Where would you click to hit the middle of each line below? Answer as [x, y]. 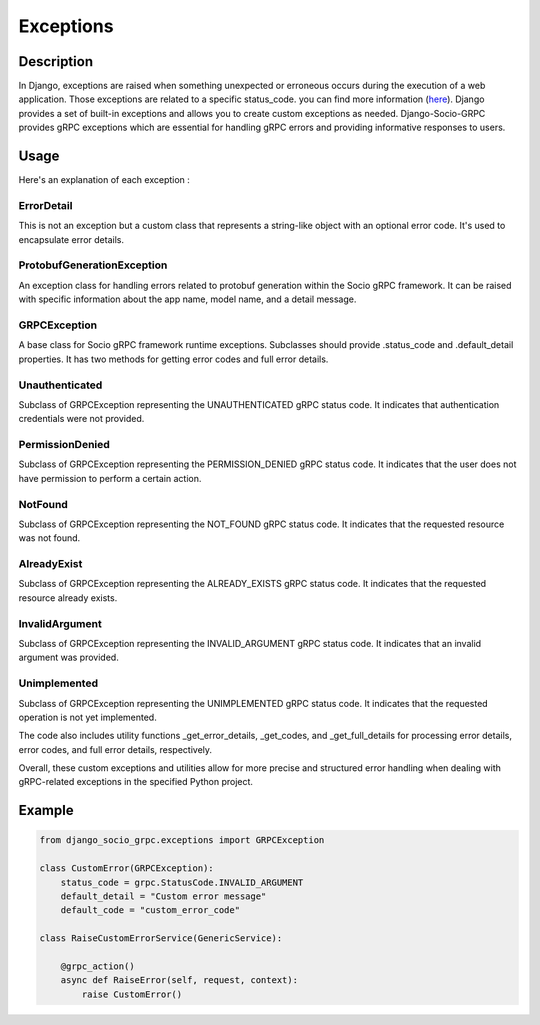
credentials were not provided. [81, 419]
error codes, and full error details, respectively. [115, 749]
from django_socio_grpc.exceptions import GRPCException [182, 840]
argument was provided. [68, 657]
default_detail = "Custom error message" [163, 896]
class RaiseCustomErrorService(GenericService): [161, 938]
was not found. [49, 538]
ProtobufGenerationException [93, 265]
